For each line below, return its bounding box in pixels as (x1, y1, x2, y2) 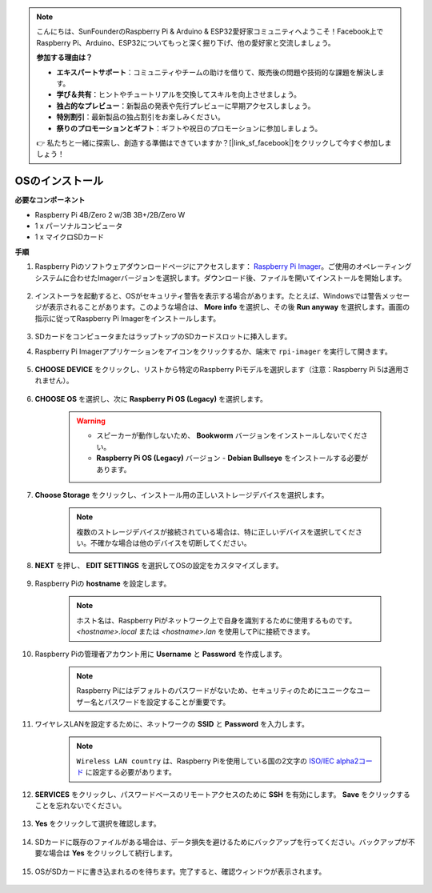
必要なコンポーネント (14, 195, 86, 205)
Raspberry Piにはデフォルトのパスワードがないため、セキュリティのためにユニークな (76, 686, 357, 695)
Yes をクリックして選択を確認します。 (34, 819, 162, 828)
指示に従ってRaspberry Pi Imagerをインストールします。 (34, 313, 221, 323)
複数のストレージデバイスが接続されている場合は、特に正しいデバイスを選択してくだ (76, 527, 356, 536)
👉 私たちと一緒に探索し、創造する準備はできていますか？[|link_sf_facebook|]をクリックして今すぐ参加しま (36, 138, 392, 147)
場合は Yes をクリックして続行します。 (48, 848, 177, 858)
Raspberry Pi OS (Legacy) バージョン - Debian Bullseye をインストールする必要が (96, 453, 369, 463)
